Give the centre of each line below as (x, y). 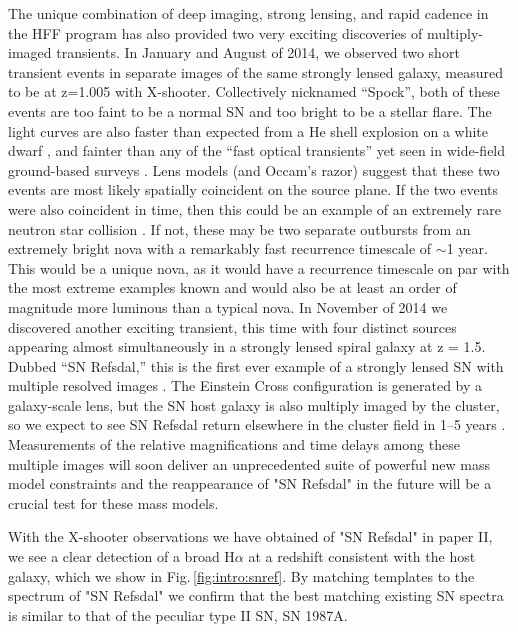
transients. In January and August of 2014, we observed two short (258, 52)
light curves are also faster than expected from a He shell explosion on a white (248, 130)
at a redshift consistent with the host (362, 556)
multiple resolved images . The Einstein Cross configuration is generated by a (245, 385)
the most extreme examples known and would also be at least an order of (232, 287)
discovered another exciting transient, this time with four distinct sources (232, 326)
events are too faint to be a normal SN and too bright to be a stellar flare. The (250, 110)
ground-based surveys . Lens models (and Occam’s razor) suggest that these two (254, 169)
